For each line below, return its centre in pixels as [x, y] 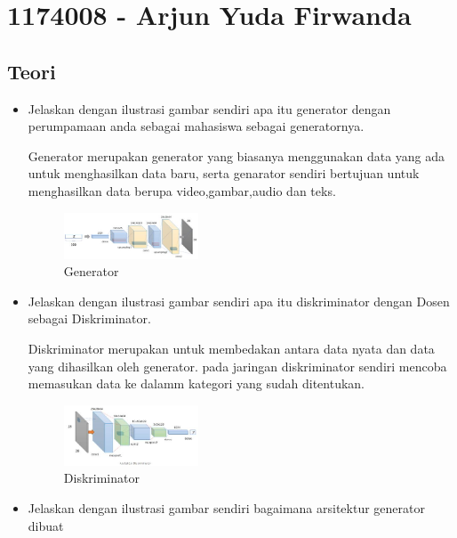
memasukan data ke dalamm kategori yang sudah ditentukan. [196, 383]
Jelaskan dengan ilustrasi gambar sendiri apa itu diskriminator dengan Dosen [239, 301]
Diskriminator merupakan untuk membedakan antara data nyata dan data [231, 348]
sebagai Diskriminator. [89, 318]
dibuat [46, 525]
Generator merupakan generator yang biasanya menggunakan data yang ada [237, 155]
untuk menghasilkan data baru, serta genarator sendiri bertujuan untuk [224, 173]
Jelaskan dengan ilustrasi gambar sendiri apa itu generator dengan [209, 108]
